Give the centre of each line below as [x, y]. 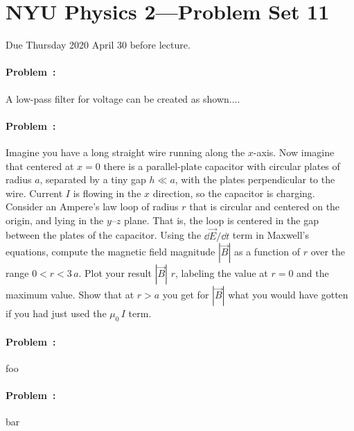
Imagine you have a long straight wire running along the [125, 152]
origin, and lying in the [55, 220]
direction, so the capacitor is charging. [234, 193]
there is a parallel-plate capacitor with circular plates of [222, 166]
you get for [186, 295]
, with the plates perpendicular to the [255, 179]
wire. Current [34, 193]
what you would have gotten [288, 295]
